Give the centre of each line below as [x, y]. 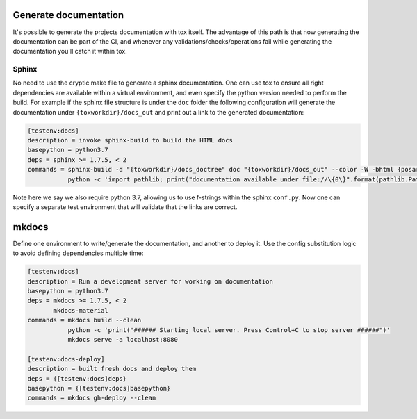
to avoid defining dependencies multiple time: [78, 253]
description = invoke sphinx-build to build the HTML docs [130, 140]
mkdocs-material [81, 310]
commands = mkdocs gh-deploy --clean [92, 398]
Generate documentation [68, 15]
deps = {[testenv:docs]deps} [77, 378]
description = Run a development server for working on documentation [150, 281]
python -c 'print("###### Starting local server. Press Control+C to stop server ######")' [229, 330]
